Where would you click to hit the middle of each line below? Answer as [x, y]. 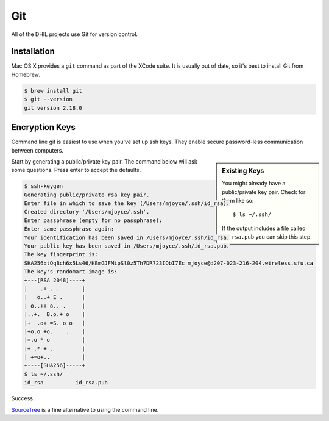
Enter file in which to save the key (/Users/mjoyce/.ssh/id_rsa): [127, 203]
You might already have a [254, 184]
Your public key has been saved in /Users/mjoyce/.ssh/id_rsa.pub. [127, 246]
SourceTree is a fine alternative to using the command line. [85, 409]
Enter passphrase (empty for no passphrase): [93, 220]
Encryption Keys [44, 127]
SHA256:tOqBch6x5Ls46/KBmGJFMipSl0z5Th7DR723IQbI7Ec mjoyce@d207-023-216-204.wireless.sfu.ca [169, 263]
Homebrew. [26, 74]
